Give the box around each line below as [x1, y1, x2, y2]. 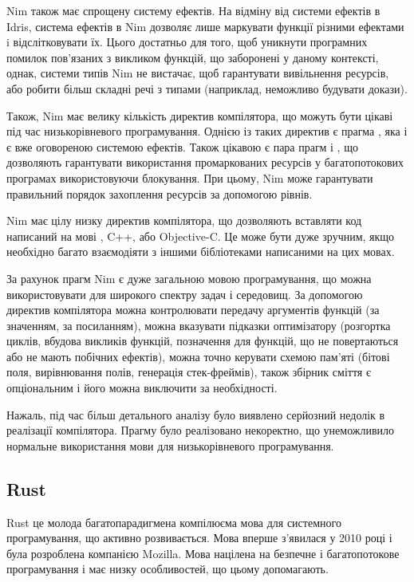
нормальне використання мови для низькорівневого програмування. [6, 437, 334, 454]
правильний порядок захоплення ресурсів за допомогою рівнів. [6, 185, 313, 202]
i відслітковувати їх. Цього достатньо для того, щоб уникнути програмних [6, 33, 368, 50]
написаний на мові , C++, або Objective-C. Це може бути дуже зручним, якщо [6, 227, 395, 244]
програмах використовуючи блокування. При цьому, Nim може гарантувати [6, 169, 373, 186]
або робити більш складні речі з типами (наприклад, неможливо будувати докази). [6, 80, 408, 96]
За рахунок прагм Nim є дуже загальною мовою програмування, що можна [6, 269, 372, 286]
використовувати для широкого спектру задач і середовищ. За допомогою [6, 285, 363, 302]
